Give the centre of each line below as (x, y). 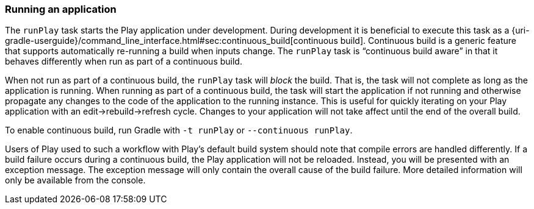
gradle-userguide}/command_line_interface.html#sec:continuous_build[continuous (171, 41)
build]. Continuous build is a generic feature (428, 41)
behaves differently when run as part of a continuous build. (124, 62)
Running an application (61, 9)
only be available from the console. (75, 180)
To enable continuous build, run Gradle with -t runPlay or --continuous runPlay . (179, 130)
